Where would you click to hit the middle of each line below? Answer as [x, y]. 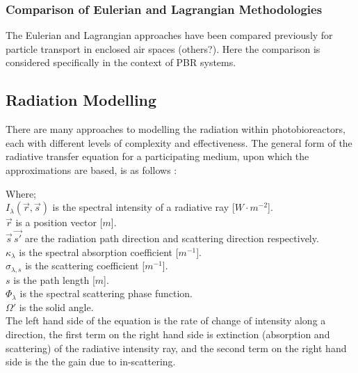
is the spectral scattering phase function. [106, 293]
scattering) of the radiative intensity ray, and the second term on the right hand [176, 348]
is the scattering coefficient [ [85, 265]
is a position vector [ [59, 222]
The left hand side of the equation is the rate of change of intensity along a [166, 320]
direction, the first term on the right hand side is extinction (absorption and [168, 334]
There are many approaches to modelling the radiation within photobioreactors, [176, 129]
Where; [21, 193]
